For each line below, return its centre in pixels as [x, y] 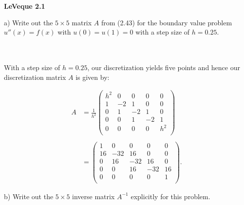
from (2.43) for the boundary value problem [167, 22]
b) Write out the [29, 196]
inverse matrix [94, 196]
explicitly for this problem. [170, 196]
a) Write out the [28, 22]
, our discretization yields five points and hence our [164, 67]
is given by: [93, 77]
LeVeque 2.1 [25, 6]
